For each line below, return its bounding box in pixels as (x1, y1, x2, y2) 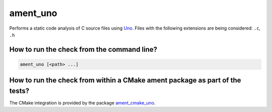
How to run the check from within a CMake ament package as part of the (9, 76, 241, 85)
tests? (9, 86, 30, 95)
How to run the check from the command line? (9, 45, 158, 54)
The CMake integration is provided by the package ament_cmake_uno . (9, 100, 156, 106)
